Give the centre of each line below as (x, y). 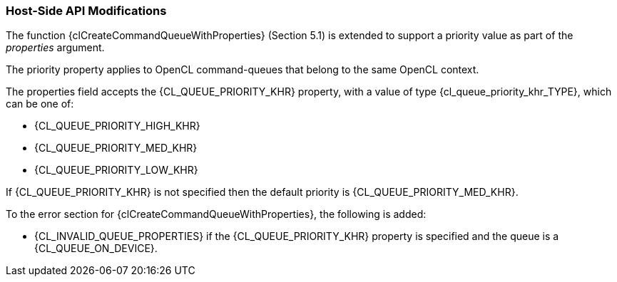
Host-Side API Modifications (86, 11)
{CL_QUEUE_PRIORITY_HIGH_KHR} (117, 126)
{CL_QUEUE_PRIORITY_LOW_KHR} (116, 170)
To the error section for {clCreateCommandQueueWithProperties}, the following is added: (216, 214)
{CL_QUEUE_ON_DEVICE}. (96, 249)
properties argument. (55, 48)
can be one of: (40, 104)
